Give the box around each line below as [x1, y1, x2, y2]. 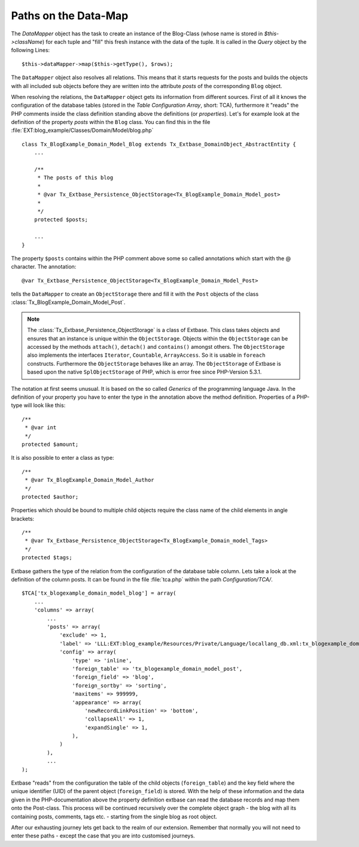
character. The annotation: [11, 263, 77, 270]
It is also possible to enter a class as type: [11, 454, 114, 462]
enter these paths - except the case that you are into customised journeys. [11, 832, 195, 839]
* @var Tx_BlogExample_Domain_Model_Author [25, 477, 155, 484]
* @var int [25, 424, 57, 431]
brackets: [11, 515, 35, 522]
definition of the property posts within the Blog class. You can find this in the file [11, 119, 211, 126]
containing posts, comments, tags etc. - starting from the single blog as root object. [11, 813, 218, 820]
